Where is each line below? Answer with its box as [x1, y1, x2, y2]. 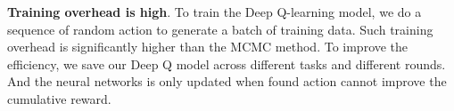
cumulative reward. [7, 89, 111, 107]
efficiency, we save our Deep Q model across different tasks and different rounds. [7, 54, 446, 73]
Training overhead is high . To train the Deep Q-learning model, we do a [7, 3, 422, 20]
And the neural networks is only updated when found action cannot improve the [7, 72, 447, 91]
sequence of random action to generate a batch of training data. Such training [7, 20, 433, 38]
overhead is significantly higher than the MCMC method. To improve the [7, 37, 409, 56]
